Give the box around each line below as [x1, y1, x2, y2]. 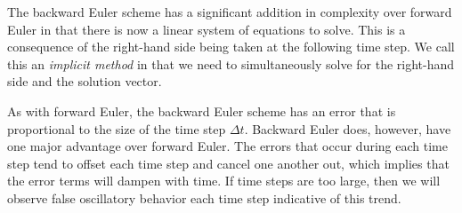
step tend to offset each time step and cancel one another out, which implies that [7, 154, 450, 172]
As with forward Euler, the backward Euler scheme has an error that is [7, 101, 396, 120]
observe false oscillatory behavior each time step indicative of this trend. [7, 188, 401, 207]
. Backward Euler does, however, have [244, 119, 451, 138]
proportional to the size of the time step [7, 119, 226, 138]
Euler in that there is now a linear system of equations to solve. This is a [7, 20, 406, 38]
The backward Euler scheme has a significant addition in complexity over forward [7, 3, 452, 20]
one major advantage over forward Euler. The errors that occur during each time [7, 137, 448, 155]
